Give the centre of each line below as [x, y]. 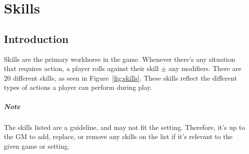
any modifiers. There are [205, 68]
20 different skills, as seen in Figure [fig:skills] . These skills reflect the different [121, 77]
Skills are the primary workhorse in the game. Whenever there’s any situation [120, 59]
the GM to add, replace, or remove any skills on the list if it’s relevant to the [118, 136]
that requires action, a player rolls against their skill [82, 68]
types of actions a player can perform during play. [78, 87]
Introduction [36, 38]
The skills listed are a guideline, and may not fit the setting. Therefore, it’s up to [124, 127]
